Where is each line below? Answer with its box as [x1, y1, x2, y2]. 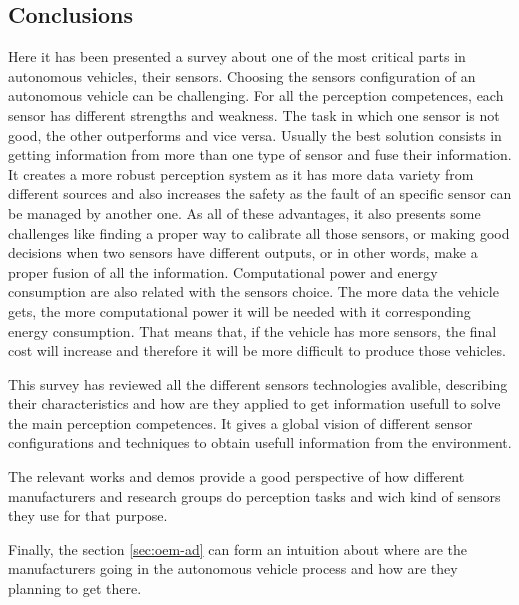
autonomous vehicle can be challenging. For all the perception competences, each [8, 85, 504, 106]
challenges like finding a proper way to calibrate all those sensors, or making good [8, 222, 510, 243]
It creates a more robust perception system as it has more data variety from [8, 163, 474, 184]
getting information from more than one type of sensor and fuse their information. [8, 144, 512, 165]
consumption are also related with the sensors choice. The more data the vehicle [8, 281, 499, 302]
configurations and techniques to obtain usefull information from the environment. [8, 432, 512, 453]
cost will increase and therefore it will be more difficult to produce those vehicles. [8, 340, 506, 361]
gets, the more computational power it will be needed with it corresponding [8, 300, 471, 321]
